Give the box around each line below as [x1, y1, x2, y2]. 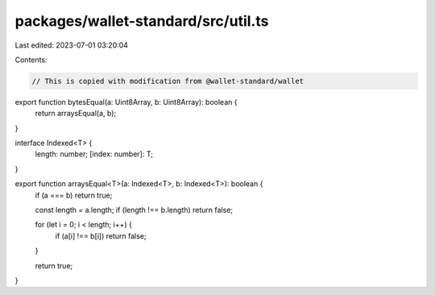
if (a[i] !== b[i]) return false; [55, 231, 147, 241]
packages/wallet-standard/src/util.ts [14, 12, 269, 30]
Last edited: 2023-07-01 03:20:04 [14, 40, 129, 50]
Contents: [14, 55, 48, 64]
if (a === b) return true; [35, 190, 113, 200]
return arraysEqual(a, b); [35, 109, 117, 118]
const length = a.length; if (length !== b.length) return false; [35, 206, 234, 215]
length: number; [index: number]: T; [35, 149, 153, 159]
